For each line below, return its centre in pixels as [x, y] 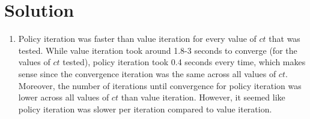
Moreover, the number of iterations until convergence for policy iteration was [160, 85]
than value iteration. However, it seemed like [203, 97]
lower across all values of [64, 97]
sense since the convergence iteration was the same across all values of [147, 73]
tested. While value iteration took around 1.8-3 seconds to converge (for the [158, 50]
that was [284, 39]
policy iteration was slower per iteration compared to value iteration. [145, 109]
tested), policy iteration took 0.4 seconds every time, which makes [184, 62]
